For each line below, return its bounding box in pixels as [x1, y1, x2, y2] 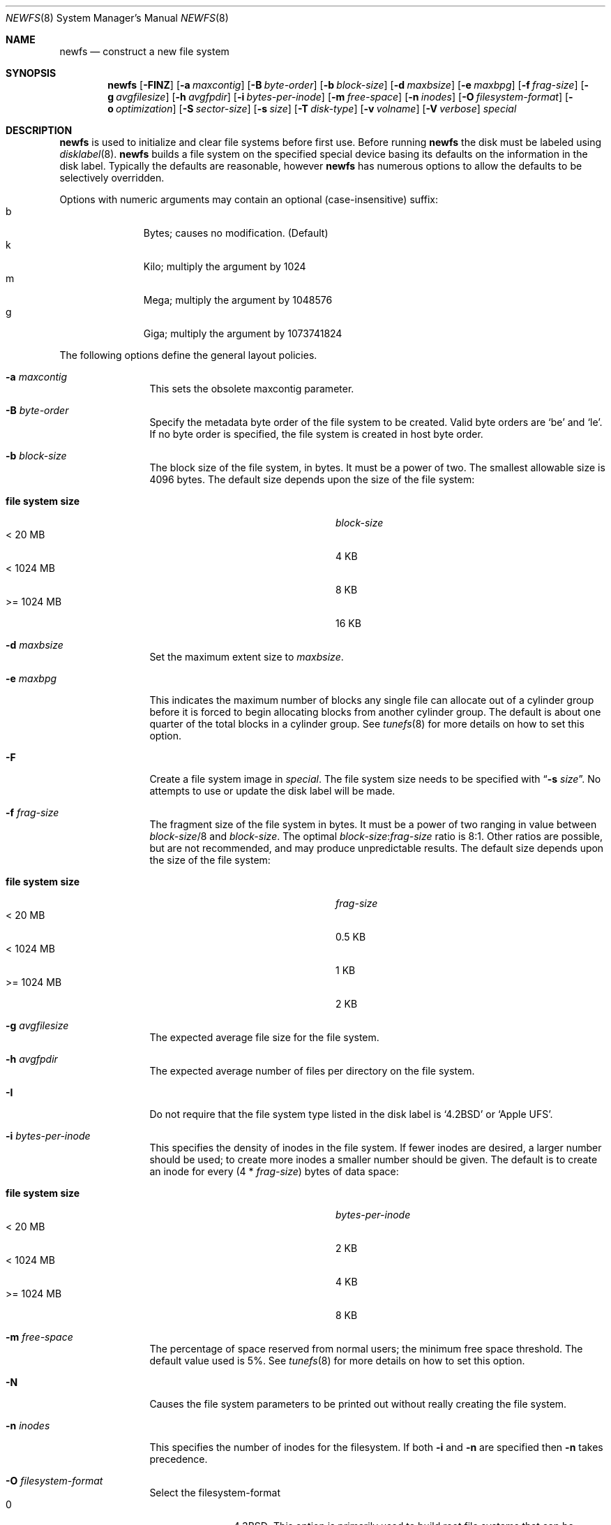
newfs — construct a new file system [59, 45, 229, 57]
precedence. [149, 1453, 208, 1465]
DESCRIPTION [6, 124, 73, 136]
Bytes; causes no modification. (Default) [143, 227, 329, 239]
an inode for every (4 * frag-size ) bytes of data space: [149, 1165, 399, 1177]
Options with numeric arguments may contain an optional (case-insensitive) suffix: [59, 193, 438, 205]
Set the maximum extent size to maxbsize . [149, 651, 344, 663]
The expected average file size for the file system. [149, 1031, 379, 1043]
